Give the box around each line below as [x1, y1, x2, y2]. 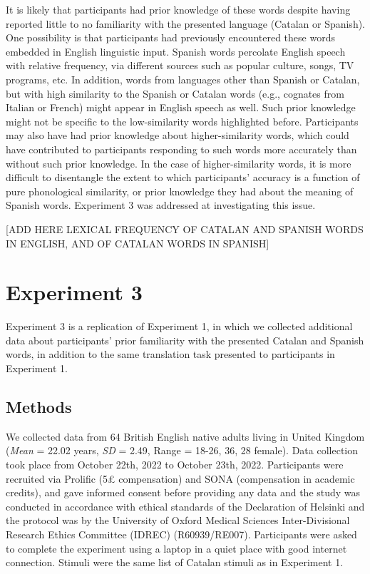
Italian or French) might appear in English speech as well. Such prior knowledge [6, 100, 356, 115]
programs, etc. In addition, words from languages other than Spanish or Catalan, [6, 71, 360, 86]
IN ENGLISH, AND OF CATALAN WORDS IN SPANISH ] [6, 235, 269, 250]
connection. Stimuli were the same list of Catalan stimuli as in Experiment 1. [6, 555, 344, 570]
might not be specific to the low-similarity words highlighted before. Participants [6, 113, 359, 128]
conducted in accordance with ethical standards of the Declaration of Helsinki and [6, 498, 365, 513]
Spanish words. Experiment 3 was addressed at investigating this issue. [6, 198, 316, 212]
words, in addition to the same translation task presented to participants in [6, 347, 335, 362]
